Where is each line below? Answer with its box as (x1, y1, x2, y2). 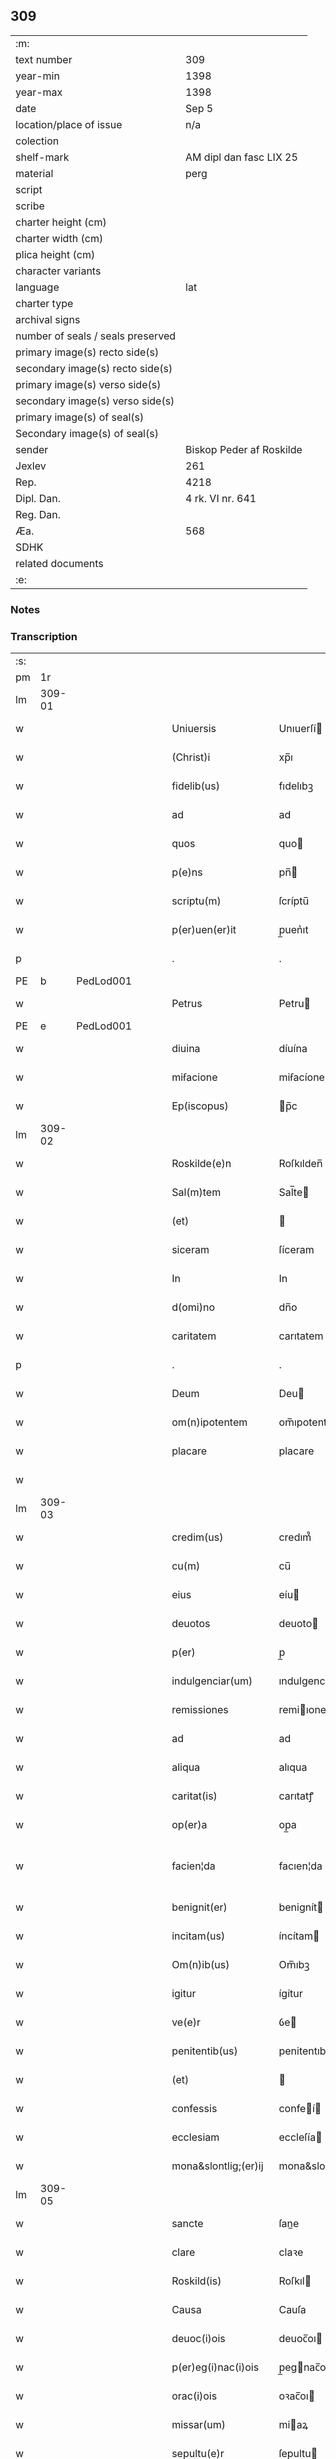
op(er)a (171, 1818, 208, 1832)
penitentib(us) (171, 2044, 238, 2058)
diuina (171, 1042, 201, 1056)
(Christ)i (171, 750, 211, 764)
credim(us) (171, 1530, 224, 1544)
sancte (171, 2217, 204, 2231)
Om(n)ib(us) (171, 1958, 230, 1972)
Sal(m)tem (171, 1185, 222, 1199)
